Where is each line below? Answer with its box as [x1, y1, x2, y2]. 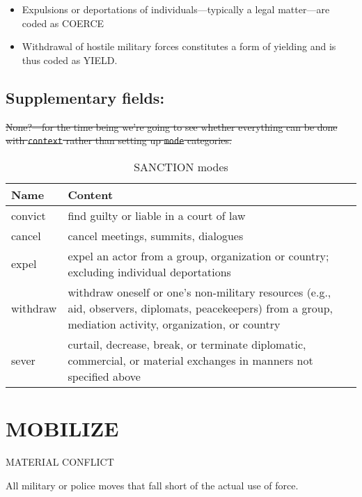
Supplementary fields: [6, 86, 165, 108]
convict [11, 207, 46, 223]
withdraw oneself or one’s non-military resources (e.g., [68, 283, 331, 300]
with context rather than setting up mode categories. [6, 133, 232, 148]
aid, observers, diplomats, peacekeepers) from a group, [68, 299, 333, 316]
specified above [68, 368, 141, 384]
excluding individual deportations [68, 263, 231, 280]
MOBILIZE [6, 414, 119, 443]
